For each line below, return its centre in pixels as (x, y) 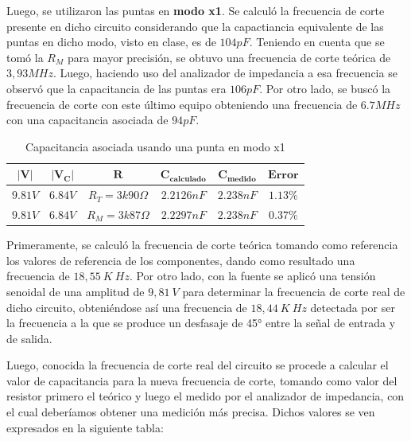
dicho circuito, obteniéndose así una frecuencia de (127, 307)
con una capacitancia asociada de (87, 120)
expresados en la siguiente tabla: (85, 427)
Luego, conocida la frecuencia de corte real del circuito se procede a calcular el (198, 365)
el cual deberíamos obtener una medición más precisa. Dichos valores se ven (191, 412)
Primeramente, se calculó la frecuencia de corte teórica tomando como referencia (202, 245)
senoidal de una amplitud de (76, 291)
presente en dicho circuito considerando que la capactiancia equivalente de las (195, 26)
